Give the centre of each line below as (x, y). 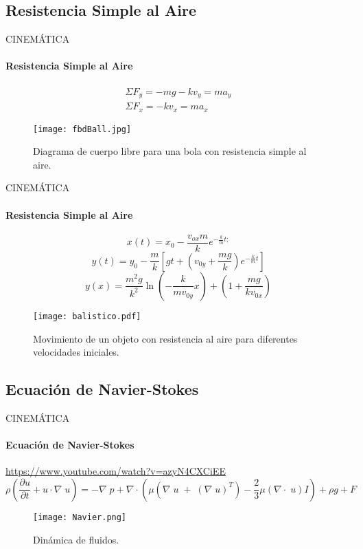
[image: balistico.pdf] (87, 316)
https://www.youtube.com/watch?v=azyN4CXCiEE (116, 471)
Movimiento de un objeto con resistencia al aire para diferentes (165, 338)
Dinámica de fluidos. (76, 539)
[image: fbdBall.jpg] (82, 129)
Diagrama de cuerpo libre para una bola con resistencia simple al (170, 151)
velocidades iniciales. (76, 352)
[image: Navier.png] (80, 517)
